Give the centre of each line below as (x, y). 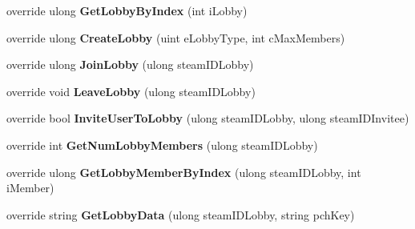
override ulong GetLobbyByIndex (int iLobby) (127, 10)
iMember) (30, 188)
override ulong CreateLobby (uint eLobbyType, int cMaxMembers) (176, 37)
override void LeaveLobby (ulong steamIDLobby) (131, 91)
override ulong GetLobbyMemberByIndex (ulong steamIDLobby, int (184, 172)
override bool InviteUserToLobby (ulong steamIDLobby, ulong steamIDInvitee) (208, 118)
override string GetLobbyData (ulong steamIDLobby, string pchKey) (181, 214)
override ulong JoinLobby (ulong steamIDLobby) (130, 64)
